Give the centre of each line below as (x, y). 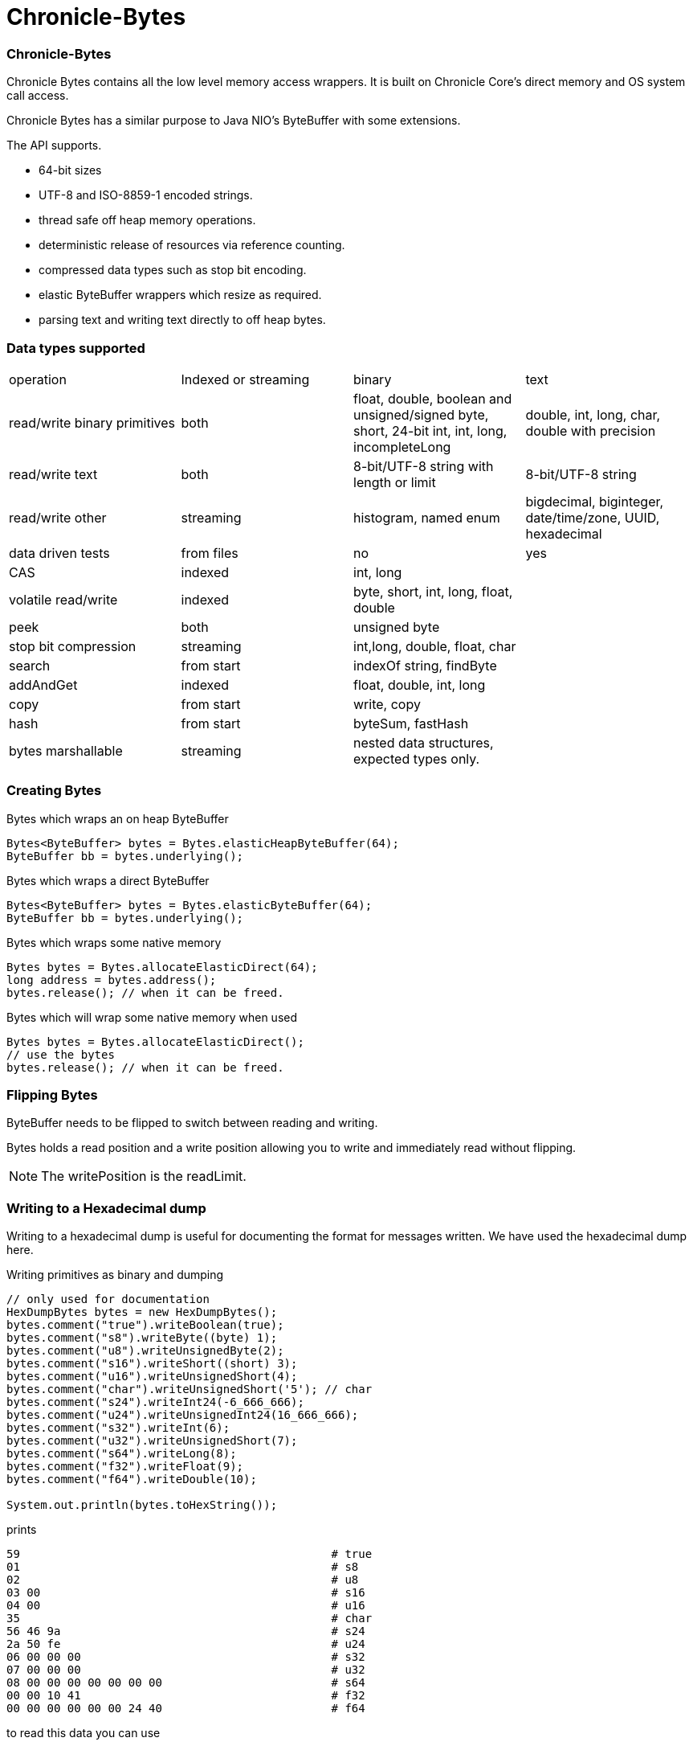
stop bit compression (73, 646)
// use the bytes (61, 1054)
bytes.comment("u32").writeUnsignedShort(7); (152, 1441)
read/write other (58, 517)
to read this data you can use (84, 1733)
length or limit (395, 482)
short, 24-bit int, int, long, (430, 430)
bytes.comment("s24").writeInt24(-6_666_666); (155, 1402)
